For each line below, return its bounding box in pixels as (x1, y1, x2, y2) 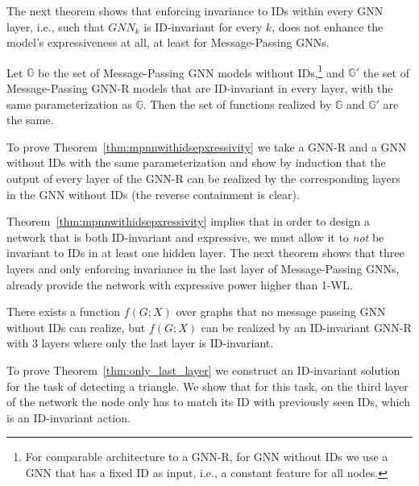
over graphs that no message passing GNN (176, 303, 386, 320)
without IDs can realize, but (6, 318, 146, 335)
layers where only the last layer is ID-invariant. (41, 334, 274, 351)
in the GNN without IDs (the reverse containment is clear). (6, 185, 300, 202)
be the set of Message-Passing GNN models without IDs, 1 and (38, 61, 345, 81)
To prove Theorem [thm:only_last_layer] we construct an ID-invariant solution (6, 361, 400, 378)
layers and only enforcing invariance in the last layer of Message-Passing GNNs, (6, 260, 400, 276)
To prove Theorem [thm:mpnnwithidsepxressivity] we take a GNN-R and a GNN (6, 138, 407, 155)
